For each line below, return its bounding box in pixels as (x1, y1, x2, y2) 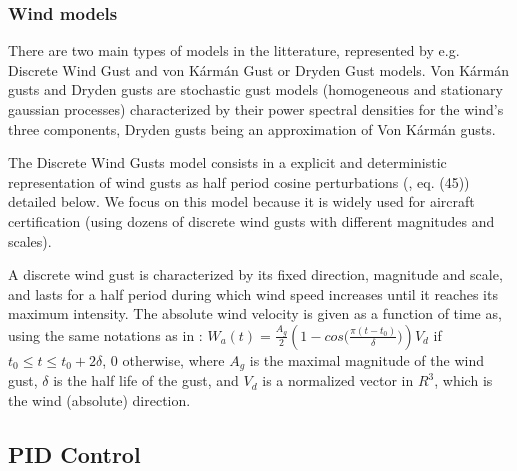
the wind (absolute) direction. (8, 389, 191, 410)
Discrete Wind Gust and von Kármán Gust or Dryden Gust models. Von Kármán (8, 59, 510, 80)
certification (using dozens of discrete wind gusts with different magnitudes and (8, 210, 495, 231)
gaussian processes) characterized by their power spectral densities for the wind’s (8, 99, 504, 119)
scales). (8, 230, 52, 251)
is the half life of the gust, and (53, 370, 239, 391)
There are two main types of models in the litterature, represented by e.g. (8, 40, 460, 61)
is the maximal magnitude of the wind (249, 349, 484, 370)
